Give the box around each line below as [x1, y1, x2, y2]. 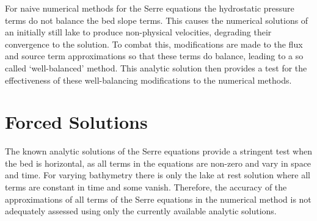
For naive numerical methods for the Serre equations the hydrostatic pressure [5, 2, 294, 14]
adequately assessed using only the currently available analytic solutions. [5, 205, 277, 217]
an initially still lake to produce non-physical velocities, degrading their [5, 26, 272, 38]
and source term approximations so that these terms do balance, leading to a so [5, 49, 304, 62]
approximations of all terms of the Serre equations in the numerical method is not [5, 192, 312, 205]
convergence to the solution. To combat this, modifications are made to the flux [5, 37, 303, 50]
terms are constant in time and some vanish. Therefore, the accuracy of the [5, 181, 287, 194]
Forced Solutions [5, 109, 148, 134]
